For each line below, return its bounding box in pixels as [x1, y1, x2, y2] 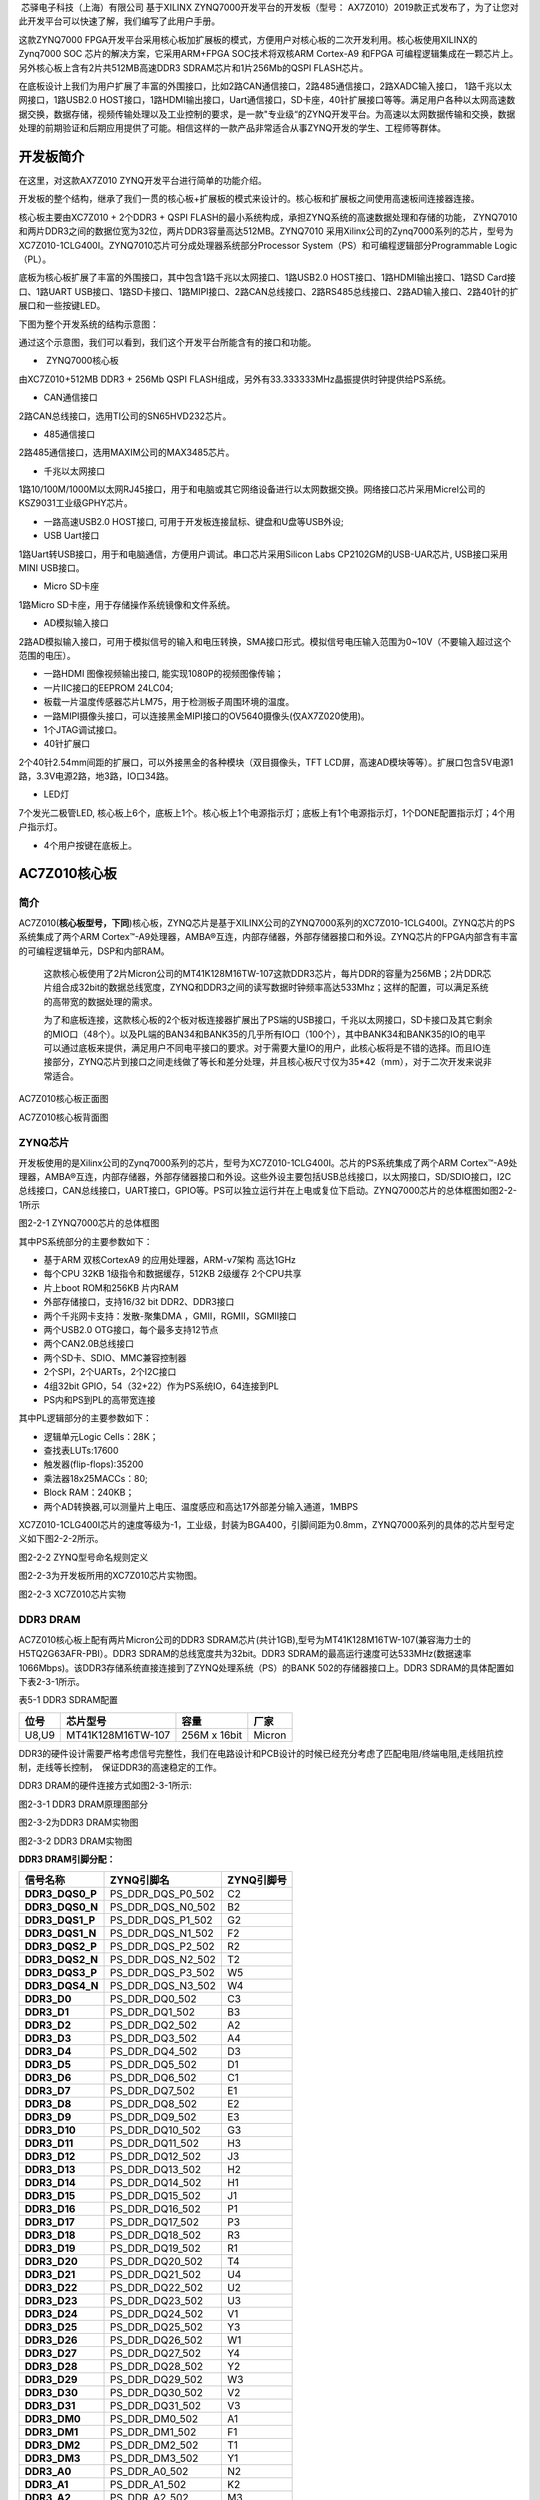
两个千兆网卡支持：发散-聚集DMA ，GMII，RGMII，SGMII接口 [43, 1310, 297, 1322]
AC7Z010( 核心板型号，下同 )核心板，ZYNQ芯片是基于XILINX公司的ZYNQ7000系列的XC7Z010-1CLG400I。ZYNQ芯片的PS [18, 916, 515, 929]
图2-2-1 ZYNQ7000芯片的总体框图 [18, 1217, 160, 1229]
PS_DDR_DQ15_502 [109, 2189, 202, 2203]
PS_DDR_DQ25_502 [109, 2320, 204, 2334]
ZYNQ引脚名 [109, 1873, 170, 1887]
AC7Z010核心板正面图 [18, 1093, 109, 1105]
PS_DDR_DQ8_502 [109, 2097, 198, 2111]
